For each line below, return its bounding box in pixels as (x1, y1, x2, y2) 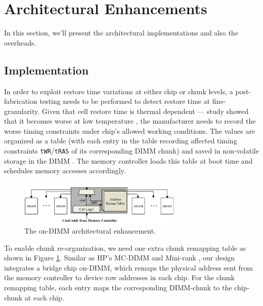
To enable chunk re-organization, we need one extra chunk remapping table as (4, 242, 246, 253)
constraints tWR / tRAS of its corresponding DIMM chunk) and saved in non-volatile (4, 145, 259, 156)
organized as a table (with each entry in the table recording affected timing (4, 135, 237, 146)
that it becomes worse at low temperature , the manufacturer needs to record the (4, 116, 256, 126)
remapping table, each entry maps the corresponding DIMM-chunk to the (4, 282, 232, 293)
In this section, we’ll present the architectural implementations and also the (4, 27, 238, 38)
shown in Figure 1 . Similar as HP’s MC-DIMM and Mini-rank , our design (4, 252, 235, 263)
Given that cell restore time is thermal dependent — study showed (41, 105, 249, 116)
